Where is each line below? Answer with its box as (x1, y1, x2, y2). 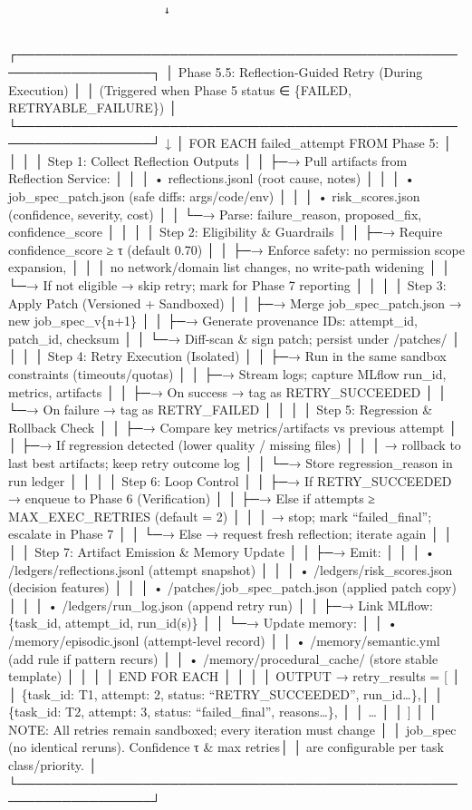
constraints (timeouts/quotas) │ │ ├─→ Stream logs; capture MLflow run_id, (8, 365, 447, 383)
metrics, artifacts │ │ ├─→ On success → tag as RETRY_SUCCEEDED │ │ (8, 382, 448, 401)
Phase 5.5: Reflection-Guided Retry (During (178, 62, 423, 81)
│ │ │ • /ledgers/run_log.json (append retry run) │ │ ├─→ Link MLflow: (8, 595, 433, 614)
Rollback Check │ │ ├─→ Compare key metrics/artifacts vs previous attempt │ (8, 417, 458, 436)
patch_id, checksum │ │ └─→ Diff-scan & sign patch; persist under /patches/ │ (8, 328, 461, 347)
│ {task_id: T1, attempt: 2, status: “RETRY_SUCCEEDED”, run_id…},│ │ (8, 684, 444, 703)
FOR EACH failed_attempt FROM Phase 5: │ (188, 133, 452, 152)
